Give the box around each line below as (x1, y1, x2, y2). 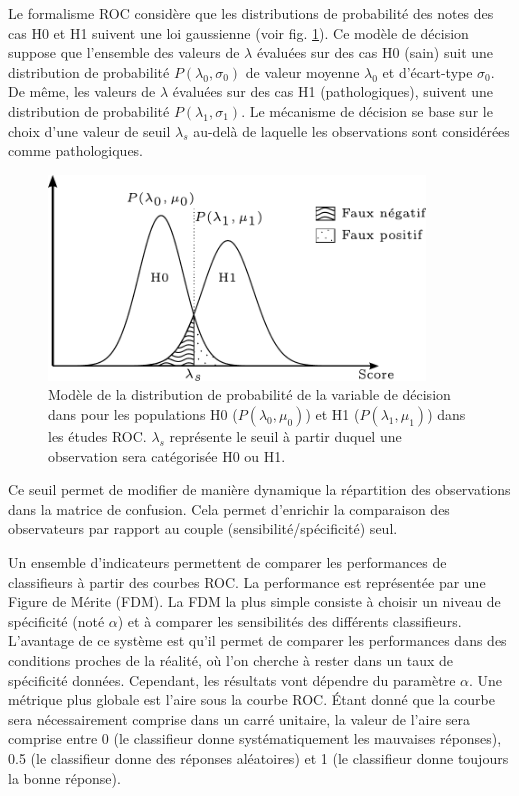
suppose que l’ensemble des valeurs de (8, 42, 240, 63)
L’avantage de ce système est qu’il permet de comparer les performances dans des (8, 630, 507, 651)
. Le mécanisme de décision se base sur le (241, 100, 493, 121)
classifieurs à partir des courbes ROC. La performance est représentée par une (8, 571, 486, 592)
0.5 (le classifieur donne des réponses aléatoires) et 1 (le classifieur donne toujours (8, 747, 509, 768)
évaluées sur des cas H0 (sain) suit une (256, 42, 494, 63)
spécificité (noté (8, 610, 105, 631)
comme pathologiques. (8, 140, 144, 161)
